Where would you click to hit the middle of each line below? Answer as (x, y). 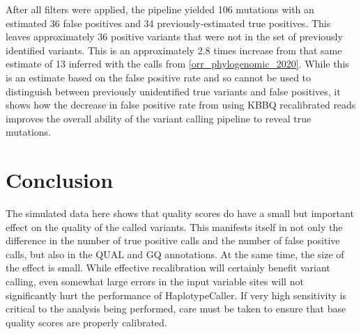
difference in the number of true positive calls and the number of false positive (173, 240)
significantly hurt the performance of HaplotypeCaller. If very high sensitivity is (176, 295)
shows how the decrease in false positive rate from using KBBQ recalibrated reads (181, 105)
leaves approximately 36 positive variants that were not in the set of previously (174, 37)
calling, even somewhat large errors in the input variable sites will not (155, 281)
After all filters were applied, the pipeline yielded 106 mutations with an (160, 9)
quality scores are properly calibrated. (86, 322)
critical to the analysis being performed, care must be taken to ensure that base (176, 309)
